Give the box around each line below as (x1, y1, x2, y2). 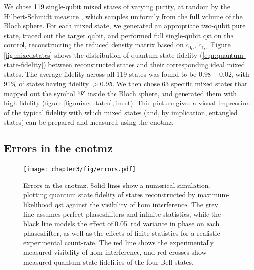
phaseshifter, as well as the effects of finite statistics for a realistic (23, 228, 220, 238)
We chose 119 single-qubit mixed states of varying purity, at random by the (4, 1, 231, 11)
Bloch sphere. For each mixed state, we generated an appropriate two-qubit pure (4, 21, 246, 31)
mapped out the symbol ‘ (4, 88, 80, 98)
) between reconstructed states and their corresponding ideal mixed (43, 59, 245, 69)
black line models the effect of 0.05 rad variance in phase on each (23, 218, 220, 228)
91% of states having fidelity (4, 79, 89, 89)
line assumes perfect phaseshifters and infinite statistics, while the (23, 208, 221, 219)
